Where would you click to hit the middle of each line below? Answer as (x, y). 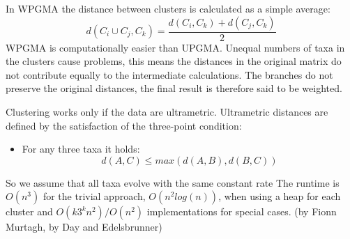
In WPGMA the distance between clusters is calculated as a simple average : (168, 8)
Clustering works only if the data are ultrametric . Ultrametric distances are (167, 111)
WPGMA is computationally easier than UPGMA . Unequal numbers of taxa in (175, 47)
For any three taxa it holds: (81, 149)
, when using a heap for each (280, 196)
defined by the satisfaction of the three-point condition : (124, 125)
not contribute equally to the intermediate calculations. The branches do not (169, 74)
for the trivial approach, (94, 196)
